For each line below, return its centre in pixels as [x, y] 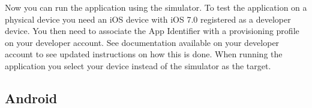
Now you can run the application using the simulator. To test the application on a [156, 7]
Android [31, 98]
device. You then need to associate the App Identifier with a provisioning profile [152, 31]
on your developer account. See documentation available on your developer [142, 42]
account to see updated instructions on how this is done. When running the [144, 54]
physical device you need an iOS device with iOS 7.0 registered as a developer [148, 19]
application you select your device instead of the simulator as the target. [138, 65]
